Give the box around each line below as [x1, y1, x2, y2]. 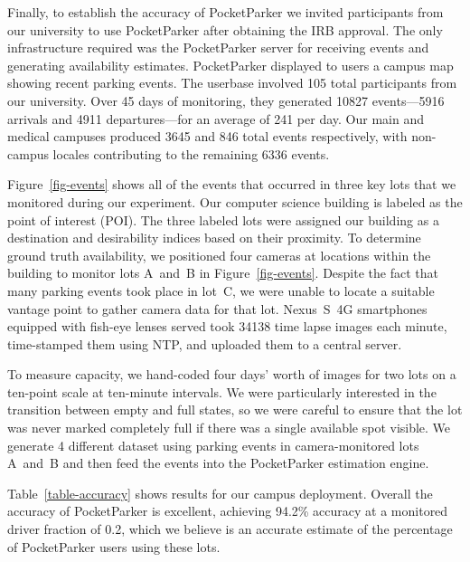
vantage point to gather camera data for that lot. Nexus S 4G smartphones [7, 299, 428, 318]
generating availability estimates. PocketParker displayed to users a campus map [7, 55, 454, 74]
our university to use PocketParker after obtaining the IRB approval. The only [7, 20, 443, 39]
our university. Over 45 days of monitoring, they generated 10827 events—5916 [7, 90, 445, 110]
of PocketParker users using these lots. [7, 537, 221, 556]
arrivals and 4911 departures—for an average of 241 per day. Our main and [7, 109, 424, 128]
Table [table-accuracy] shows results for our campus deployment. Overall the [7, 483, 433, 502]
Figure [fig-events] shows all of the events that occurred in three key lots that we [7, 175, 456, 194]
